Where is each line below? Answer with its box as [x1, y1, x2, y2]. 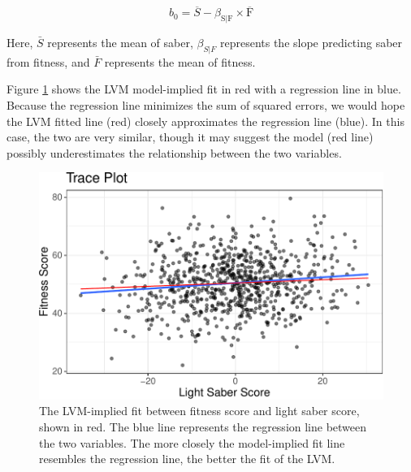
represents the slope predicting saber [219, 34, 403, 51]
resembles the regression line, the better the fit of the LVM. [39, 450, 335, 467]
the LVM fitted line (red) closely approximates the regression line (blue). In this [6, 112, 405, 129]
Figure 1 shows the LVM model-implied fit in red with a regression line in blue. [6, 80, 401, 97]
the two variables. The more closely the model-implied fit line [39, 434, 345, 451]
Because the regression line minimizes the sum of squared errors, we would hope [6, 97, 405, 113]
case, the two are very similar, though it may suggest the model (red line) [6, 128, 374, 145]
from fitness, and [6, 53, 90, 70]
